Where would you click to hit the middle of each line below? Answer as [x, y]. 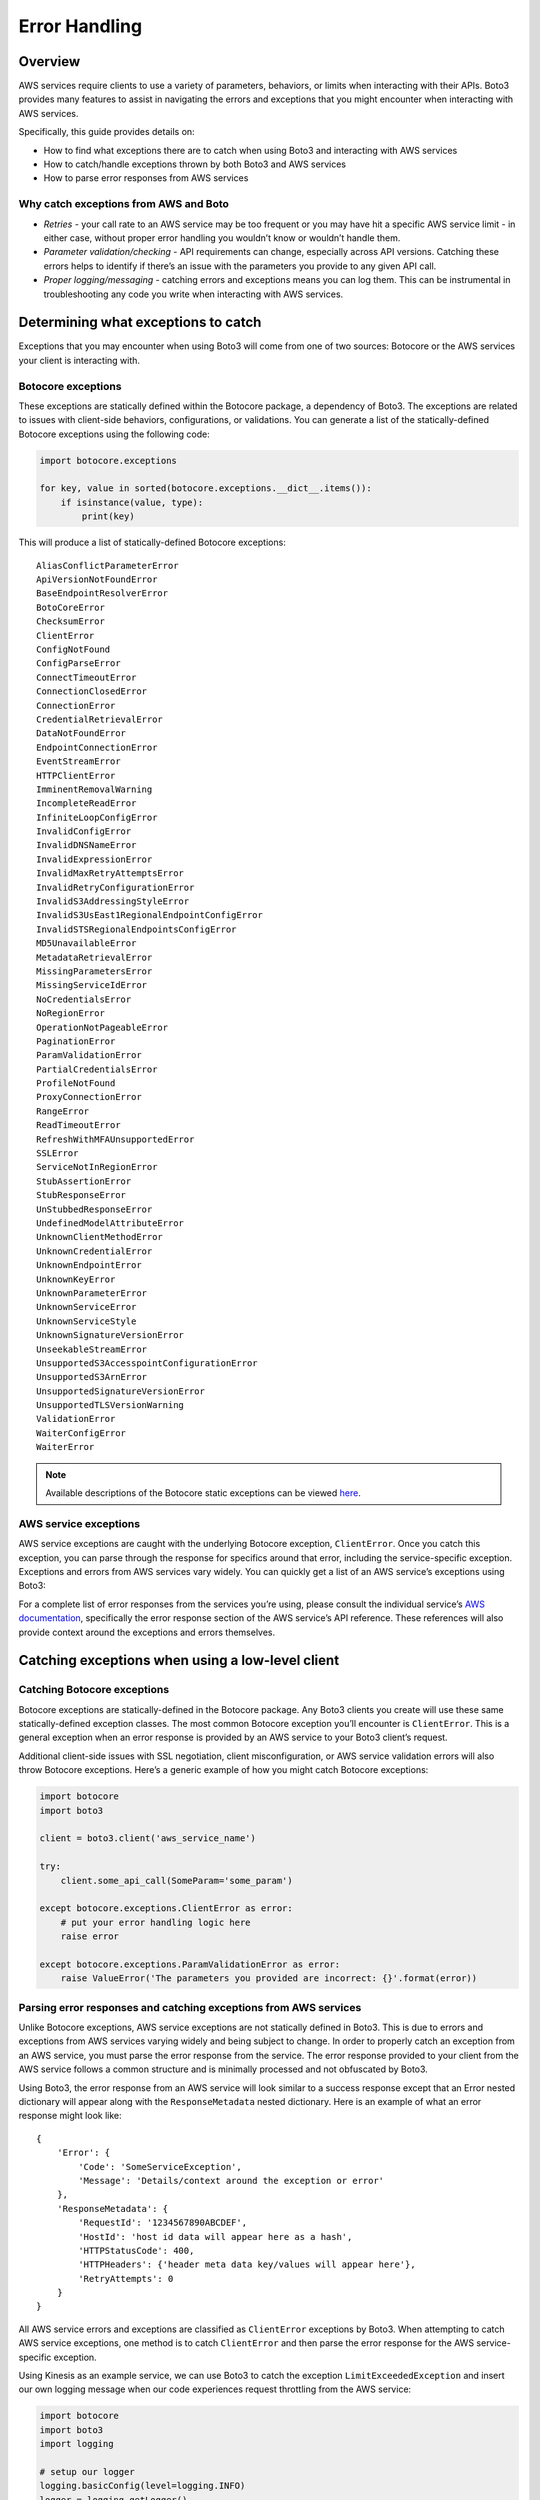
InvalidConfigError [84, 831]
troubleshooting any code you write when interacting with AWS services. [193, 294]
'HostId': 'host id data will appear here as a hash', [215, 2236]
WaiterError [65, 1447]
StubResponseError [81, 1195]
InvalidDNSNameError [86, 845]
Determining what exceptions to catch [140, 322]
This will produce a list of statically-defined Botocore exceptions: [152, 542]
